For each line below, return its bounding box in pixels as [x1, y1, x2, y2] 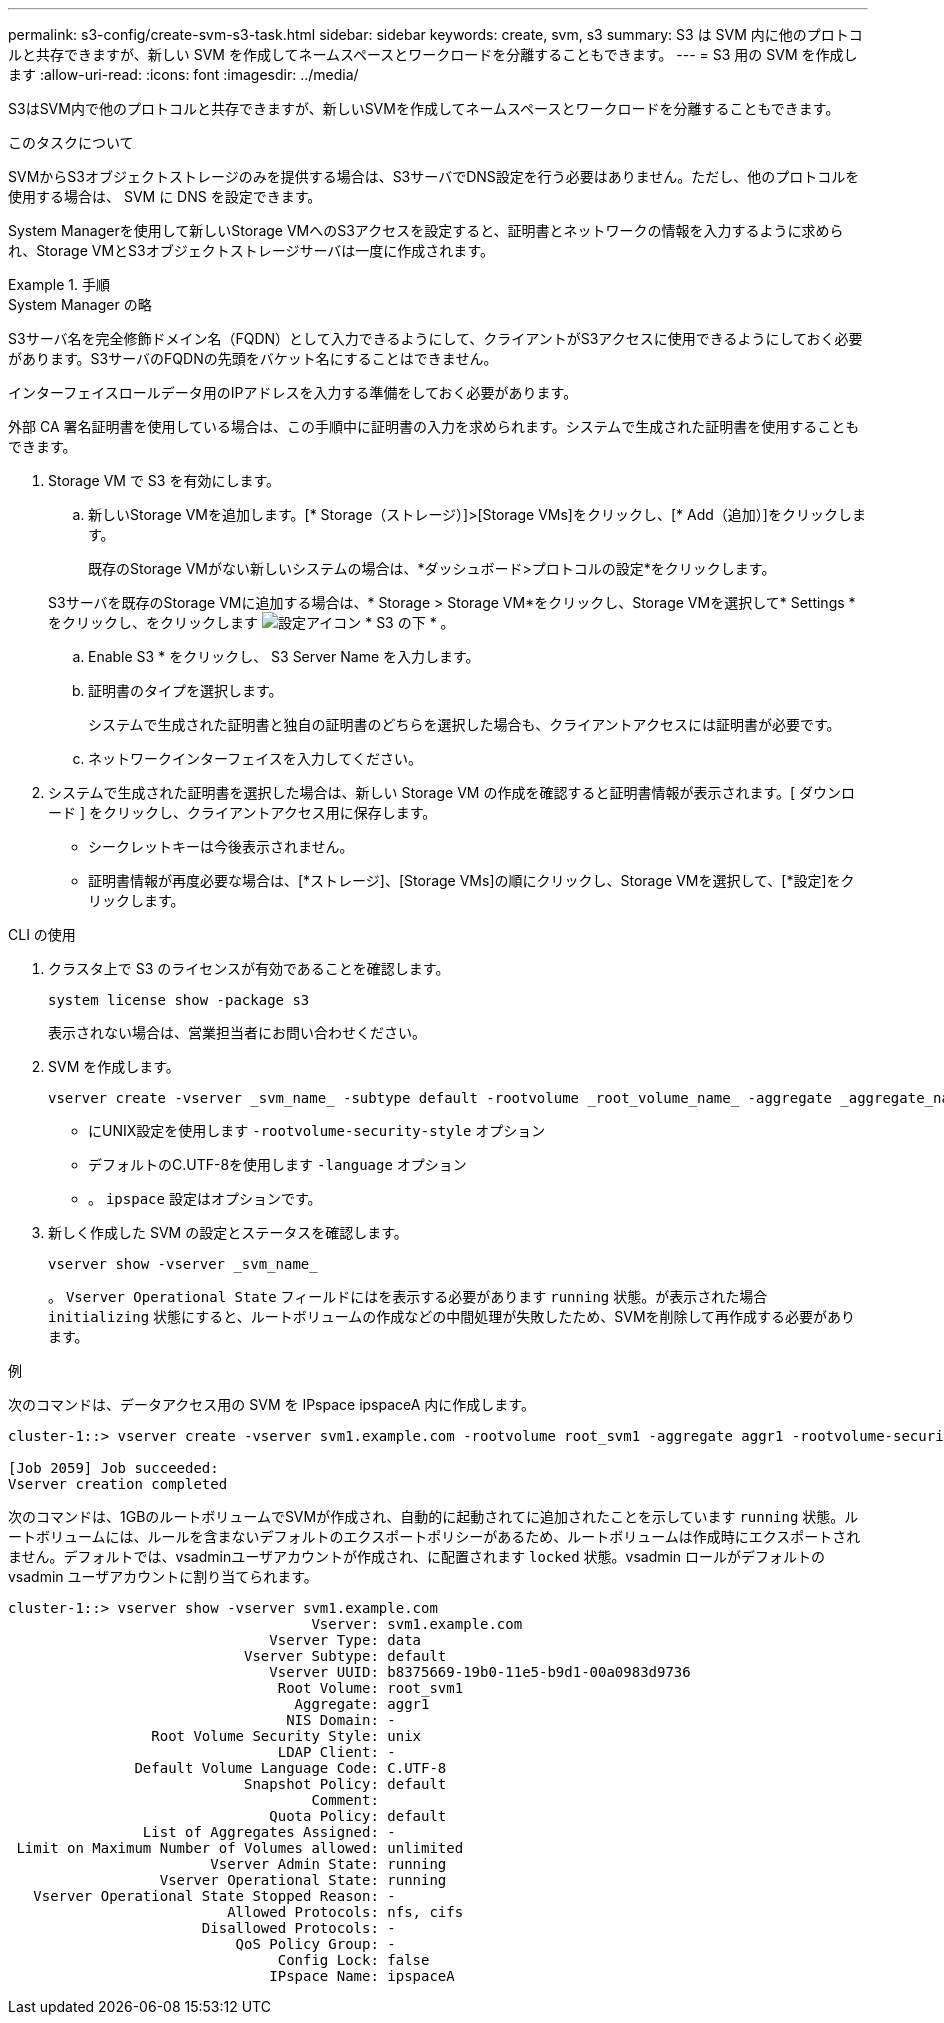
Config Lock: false [277, 1952, 430, 1968]
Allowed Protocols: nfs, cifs [227, 1904, 464, 1920]
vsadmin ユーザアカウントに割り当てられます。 [8, 1568, 318, 1585]
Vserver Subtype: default [244, 1648, 447, 1664]
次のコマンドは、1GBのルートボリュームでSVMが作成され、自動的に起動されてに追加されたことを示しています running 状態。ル [8, 1508, 859, 1525]
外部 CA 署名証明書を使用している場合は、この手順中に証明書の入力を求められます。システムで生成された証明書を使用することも [8, 418, 860, 435]
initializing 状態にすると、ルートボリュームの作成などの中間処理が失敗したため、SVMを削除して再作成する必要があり [48, 1308, 856, 1325]
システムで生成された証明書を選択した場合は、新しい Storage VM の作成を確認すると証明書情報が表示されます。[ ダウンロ [48, 784, 856, 801]
